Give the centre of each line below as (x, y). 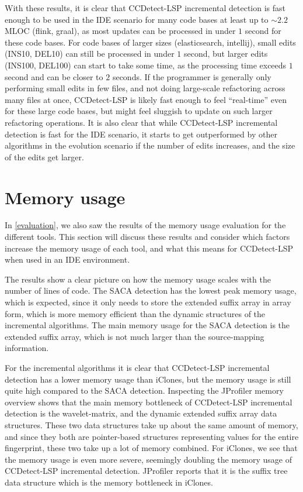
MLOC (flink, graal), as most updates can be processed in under (120, 31)
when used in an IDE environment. (67, 259)
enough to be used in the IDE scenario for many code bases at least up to (137, 19)
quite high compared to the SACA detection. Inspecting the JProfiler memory (144, 390)
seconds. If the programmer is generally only (192, 76)
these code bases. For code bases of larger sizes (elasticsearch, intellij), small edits (150, 42)
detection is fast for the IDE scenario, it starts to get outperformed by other (141, 134)
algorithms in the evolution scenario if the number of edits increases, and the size (150, 145)
